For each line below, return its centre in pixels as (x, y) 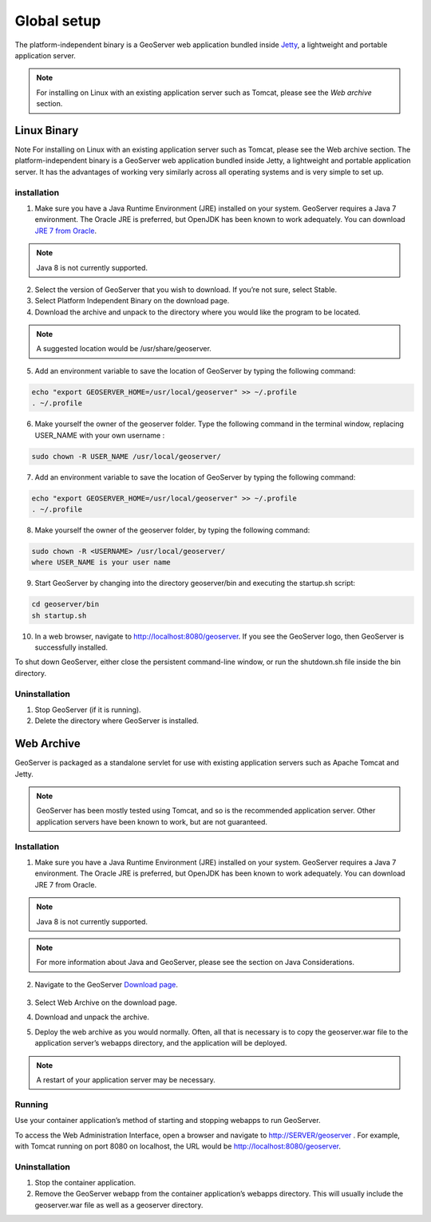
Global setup (58, 21)
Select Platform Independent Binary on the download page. (132, 301)
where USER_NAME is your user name (101, 562)
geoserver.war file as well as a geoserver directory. (119, 1204)
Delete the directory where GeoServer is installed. (117, 721)
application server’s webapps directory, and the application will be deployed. (161, 1043)
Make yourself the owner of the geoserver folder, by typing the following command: (172, 530)
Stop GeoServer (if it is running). (88, 710)
